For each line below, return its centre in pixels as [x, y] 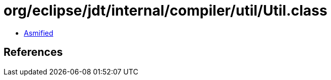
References [33, 52]
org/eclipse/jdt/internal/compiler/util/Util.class [165, 11]
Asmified [39, 33]
